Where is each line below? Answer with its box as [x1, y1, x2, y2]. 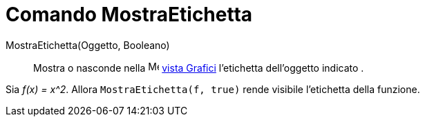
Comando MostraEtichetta [6, 3, 253, 26]
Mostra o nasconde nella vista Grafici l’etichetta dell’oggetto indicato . [33, 61, 364, 74]
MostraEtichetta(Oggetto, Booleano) [6, 39, 170, 51]
